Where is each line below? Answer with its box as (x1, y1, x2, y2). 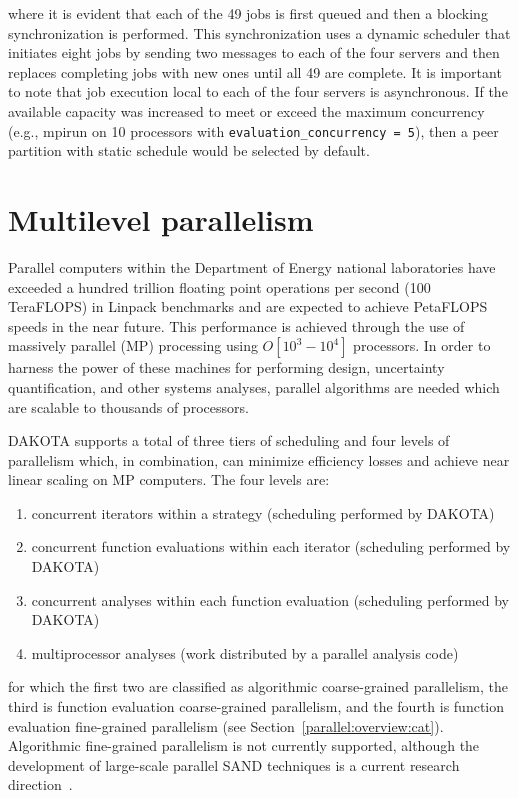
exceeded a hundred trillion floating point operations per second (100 (8, 276, 431, 297)
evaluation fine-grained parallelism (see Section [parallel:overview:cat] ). (8, 715, 444, 736)
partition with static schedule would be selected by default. (8, 140, 370, 161)
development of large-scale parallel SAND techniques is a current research (8, 754, 460, 775)
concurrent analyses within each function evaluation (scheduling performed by (31, 589, 509, 610)
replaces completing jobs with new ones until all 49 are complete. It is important (8, 61, 502, 82)
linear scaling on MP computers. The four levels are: (8, 469, 330, 490)
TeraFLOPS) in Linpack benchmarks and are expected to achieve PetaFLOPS (8, 296, 488, 317)
